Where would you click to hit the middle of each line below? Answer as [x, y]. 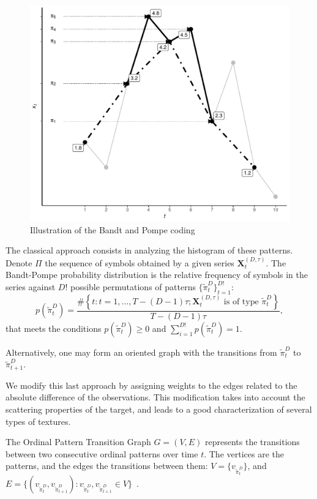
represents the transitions [252, 442]
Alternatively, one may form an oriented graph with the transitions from [141, 352]
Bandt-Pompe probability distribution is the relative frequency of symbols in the [157, 275]
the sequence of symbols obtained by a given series [140, 262]
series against [31, 286]
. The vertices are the [244, 453]
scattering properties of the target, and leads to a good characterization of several [159, 409]
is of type [241, 302]
